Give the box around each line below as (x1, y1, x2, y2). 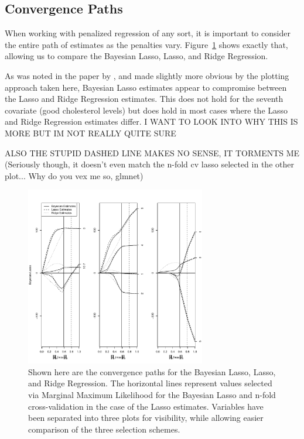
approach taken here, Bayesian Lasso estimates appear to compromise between (5, 81, 287, 93)
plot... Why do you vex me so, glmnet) (5, 169, 144, 181)
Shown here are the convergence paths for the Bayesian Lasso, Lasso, (28, 365, 276, 378)
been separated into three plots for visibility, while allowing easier (28, 411, 264, 424)
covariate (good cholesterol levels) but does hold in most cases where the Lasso (5, 104, 288, 116)
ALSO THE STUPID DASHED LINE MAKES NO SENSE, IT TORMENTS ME (5, 146, 300, 159)
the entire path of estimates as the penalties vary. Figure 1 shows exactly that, (5, 38, 288, 50)
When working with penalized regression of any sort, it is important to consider (5, 27, 291, 39)
